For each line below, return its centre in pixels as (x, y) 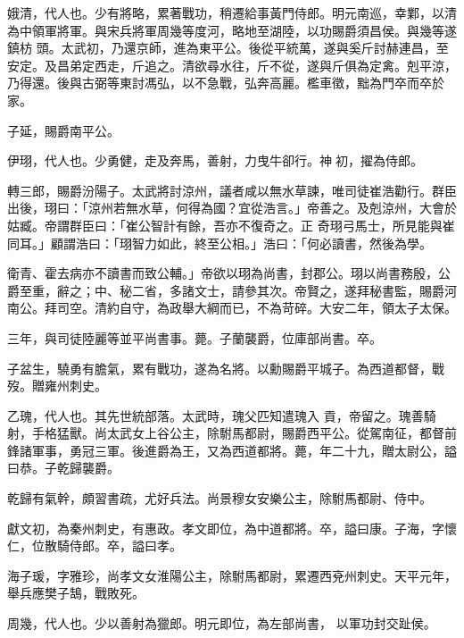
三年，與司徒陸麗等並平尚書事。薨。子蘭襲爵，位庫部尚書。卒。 (195, 337)
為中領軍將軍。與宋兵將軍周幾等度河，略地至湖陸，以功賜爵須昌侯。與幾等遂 (232, 30)
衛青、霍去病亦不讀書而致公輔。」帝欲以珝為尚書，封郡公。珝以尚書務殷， (223, 273)
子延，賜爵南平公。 (63, 130)
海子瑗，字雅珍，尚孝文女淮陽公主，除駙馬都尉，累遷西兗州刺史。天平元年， (232, 575)
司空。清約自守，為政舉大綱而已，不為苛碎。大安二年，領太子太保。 (257, 308)
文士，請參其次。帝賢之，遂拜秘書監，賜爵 (319, 290)
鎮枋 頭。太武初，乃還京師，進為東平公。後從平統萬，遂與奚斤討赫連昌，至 (228, 48)
